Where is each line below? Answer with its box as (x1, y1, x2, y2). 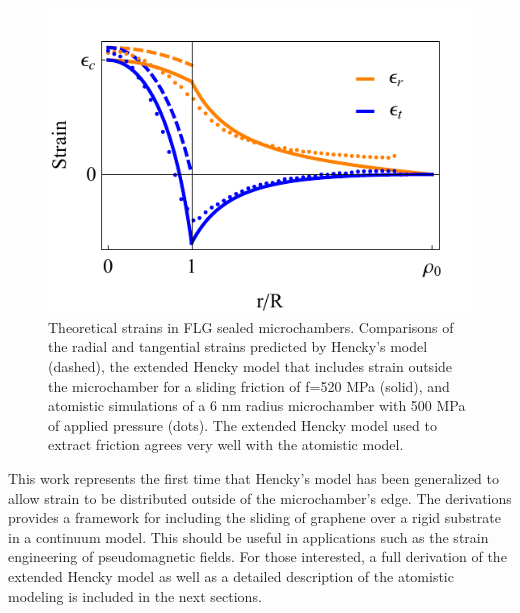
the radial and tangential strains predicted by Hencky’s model (48, 336, 428, 357)
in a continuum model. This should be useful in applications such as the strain (8, 526, 489, 547)
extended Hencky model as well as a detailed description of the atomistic (8, 565, 454, 586)
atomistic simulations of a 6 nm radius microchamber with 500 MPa (48, 395, 466, 416)
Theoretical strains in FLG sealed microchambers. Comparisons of (48, 316, 454, 337)
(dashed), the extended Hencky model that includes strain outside (48, 356, 453, 377)
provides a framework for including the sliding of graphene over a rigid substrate (8, 507, 501, 528)
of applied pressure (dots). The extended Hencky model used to (48, 414, 437, 435)
